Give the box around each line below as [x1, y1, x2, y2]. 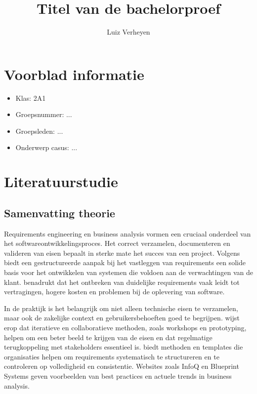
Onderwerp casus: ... [15, 142, 78, 153]
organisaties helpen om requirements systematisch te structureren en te [4, 351, 219, 361]
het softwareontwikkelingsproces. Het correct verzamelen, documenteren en [4, 238, 230, 248]
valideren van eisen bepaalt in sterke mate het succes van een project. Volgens [4, 247, 240, 258]
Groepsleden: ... [15, 125, 63, 136]
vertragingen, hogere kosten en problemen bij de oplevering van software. [4, 286, 225, 297]
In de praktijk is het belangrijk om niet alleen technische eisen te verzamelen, [4, 303, 238, 313]
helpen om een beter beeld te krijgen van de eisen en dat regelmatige [4, 332, 213, 342]
